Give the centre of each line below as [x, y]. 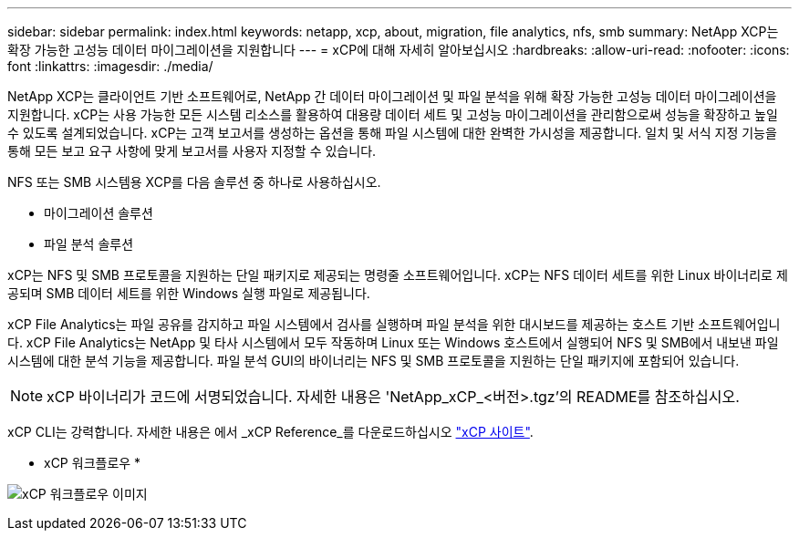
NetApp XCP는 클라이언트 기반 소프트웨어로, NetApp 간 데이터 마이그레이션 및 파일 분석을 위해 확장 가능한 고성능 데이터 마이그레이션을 [392, 96]
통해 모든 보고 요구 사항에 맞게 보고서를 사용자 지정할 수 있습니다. [192, 151]
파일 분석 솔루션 [89, 244]
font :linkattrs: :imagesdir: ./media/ [110, 66]
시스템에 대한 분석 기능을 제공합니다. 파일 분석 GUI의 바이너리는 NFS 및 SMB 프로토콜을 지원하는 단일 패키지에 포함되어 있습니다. [374, 361]
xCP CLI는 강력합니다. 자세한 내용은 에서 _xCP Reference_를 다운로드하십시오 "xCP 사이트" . [270, 432]
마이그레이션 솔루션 [99, 213]
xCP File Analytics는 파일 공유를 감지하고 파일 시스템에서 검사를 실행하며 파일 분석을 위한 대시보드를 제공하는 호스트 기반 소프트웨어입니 [394, 324]
